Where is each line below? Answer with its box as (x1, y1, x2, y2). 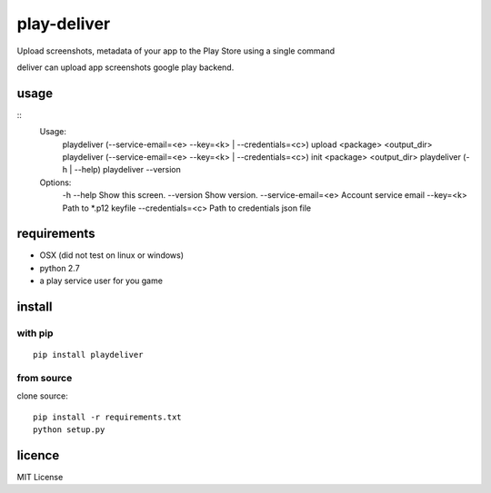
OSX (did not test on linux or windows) (39, 250, 185, 261)
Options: (39, 177, 72, 188)
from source (16, 372, 73, 384)
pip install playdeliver (33, 350, 144, 360)
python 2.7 (39, 262, 81, 273)
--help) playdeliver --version (74, 164, 182, 175)
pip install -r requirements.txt (33, 411, 182, 422)
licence (16, 448, 60, 463)
